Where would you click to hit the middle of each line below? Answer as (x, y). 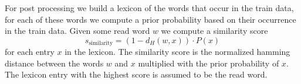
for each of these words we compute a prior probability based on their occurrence (150, 19)
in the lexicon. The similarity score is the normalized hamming (177, 52)
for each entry (30, 52)
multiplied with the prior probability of (209, 63)
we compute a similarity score (214, 31)
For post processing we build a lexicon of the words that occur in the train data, (149, 8)
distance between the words (54, 63)
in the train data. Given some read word (77, 31)
